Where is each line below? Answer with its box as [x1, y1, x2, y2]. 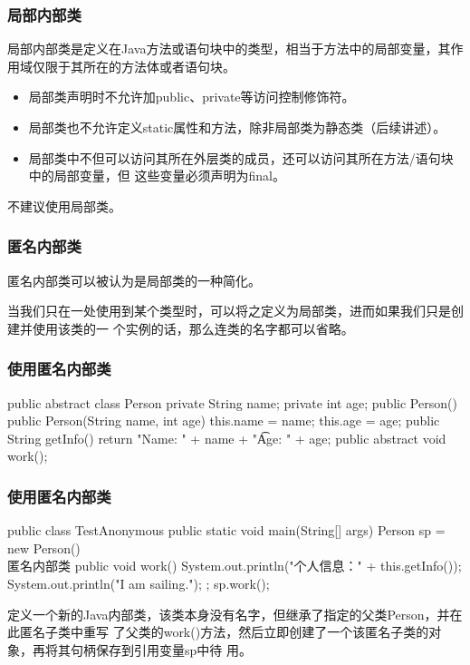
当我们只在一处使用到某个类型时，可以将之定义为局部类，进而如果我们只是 [7, 301, 451, 320]
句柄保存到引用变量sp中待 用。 [70, 640, 252, 659]
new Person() [7, 538, 81, 557]
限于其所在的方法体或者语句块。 [44, 56, 235, 75]
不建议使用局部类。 [7, 196, 121, 215]
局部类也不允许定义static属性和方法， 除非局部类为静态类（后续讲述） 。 [28, 118, 446, 136]
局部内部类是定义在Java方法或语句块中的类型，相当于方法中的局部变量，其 [7, 39, 451, 58]
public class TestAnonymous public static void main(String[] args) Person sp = [7, 521, 446, 540]
